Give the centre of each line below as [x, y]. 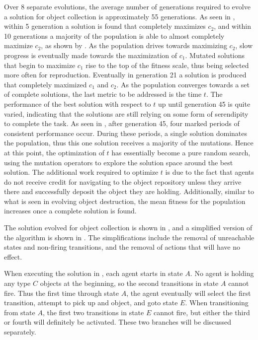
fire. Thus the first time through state [61, 293]
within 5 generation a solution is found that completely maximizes [105, 26]
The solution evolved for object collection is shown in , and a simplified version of [128, 228]
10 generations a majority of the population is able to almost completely [114, 35]
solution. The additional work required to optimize [81, 172]
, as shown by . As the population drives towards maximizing [134, 45]
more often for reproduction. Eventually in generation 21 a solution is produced [125, 75]
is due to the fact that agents [210, 172]
